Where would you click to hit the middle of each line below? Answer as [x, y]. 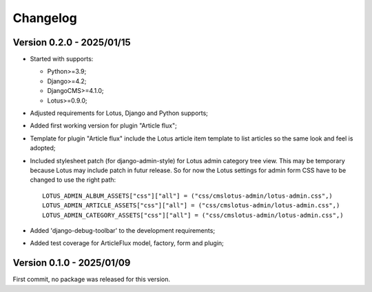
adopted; [43, 148]
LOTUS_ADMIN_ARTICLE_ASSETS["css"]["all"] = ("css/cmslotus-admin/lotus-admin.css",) [191, 206]
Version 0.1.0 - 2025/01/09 [72, 263]
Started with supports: [62, 59]
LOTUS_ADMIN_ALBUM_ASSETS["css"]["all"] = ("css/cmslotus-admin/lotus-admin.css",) [188, 196]
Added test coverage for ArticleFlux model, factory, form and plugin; [127, 243]
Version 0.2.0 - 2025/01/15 [72, 42]
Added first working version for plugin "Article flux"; [103, 126]
